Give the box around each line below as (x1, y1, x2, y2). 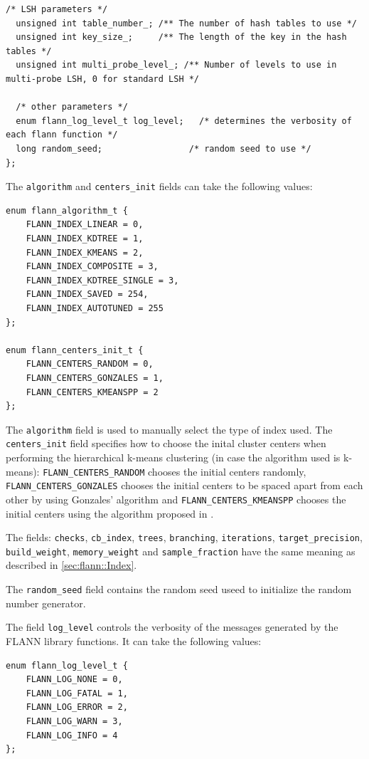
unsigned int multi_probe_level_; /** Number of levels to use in (16, 60, 337, 70)
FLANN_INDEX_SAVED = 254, (26, 289, 149, 300)
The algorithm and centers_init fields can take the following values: (6, 179, 313, 194)
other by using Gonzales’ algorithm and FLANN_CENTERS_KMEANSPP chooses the (6, 491, 346, 506)
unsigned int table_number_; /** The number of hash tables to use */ (16, 18, 357, 28)
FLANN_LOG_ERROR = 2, (26, 702, 128, 713)
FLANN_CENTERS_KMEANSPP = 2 (26, 387, 159, 397)
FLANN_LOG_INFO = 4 (26, 730, 118, 740)
